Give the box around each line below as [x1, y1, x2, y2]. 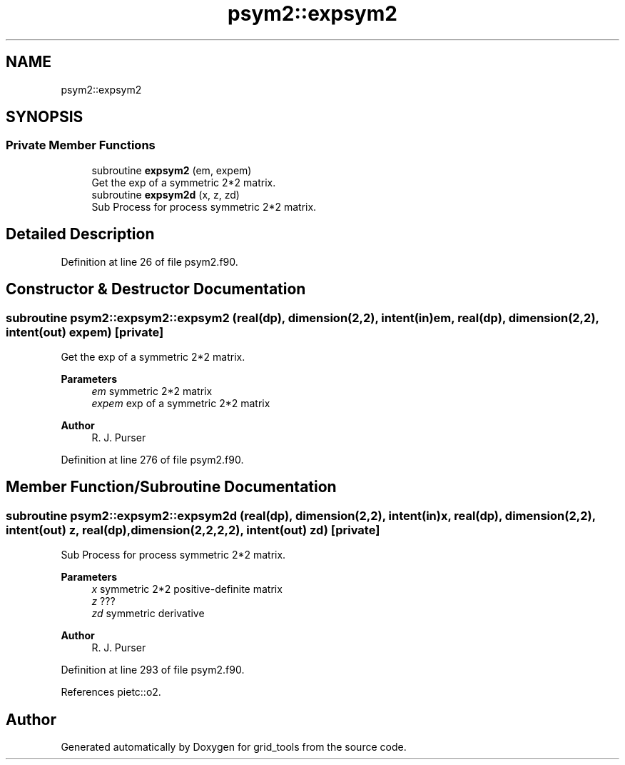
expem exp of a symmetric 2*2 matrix [91, 396, 270, 409]
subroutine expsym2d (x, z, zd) [91, 188, 240, 201]
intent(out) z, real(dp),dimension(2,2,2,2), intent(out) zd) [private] [6, 522, 380, 537]
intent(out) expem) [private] [6, 324, 164, 339]
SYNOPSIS [6, 108, 83, 126]
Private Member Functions [6, 138, 156, 153]
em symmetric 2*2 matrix [91, 384, 213, 397]
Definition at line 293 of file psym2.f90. [61, 664, 245, 676]
